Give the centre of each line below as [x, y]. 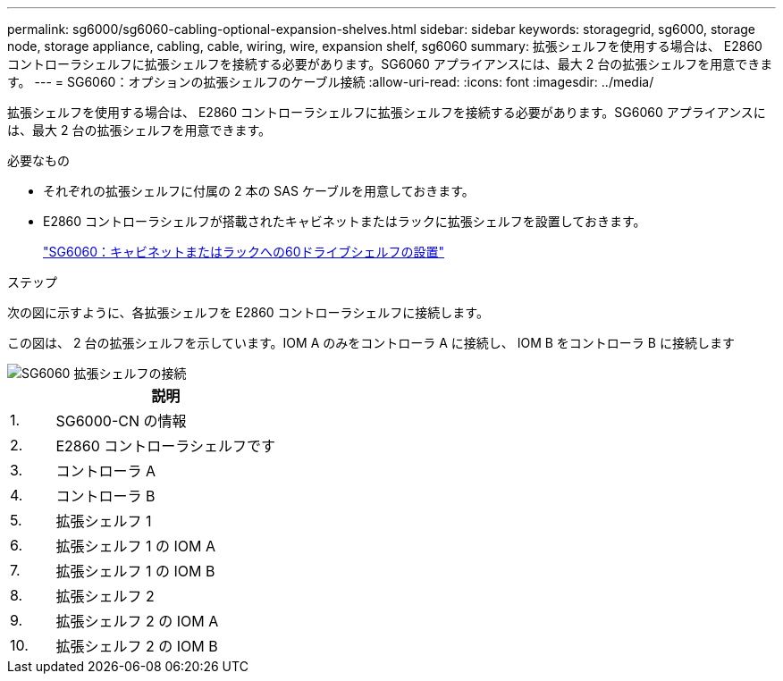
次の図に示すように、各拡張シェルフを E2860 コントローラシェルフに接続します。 [248, 312]
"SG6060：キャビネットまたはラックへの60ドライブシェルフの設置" [244, 252]
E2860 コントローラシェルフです [165, 446]
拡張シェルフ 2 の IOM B [137, 646]
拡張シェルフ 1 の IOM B [135, 571]
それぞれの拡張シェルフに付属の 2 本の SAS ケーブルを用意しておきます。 [259, 191]
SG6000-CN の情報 [121, 421]
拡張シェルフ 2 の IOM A [137, 621]
